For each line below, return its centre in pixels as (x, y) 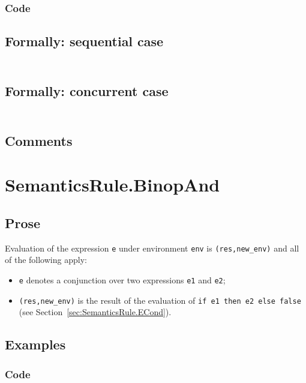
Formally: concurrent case (87, 90)
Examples (35, 344)
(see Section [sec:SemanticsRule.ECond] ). (95, 312)
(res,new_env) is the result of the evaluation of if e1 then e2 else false (160, 300)
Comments (39, 140)
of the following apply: (46, 260)
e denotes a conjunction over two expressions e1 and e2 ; (122, 279)
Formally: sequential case (84, 41)
